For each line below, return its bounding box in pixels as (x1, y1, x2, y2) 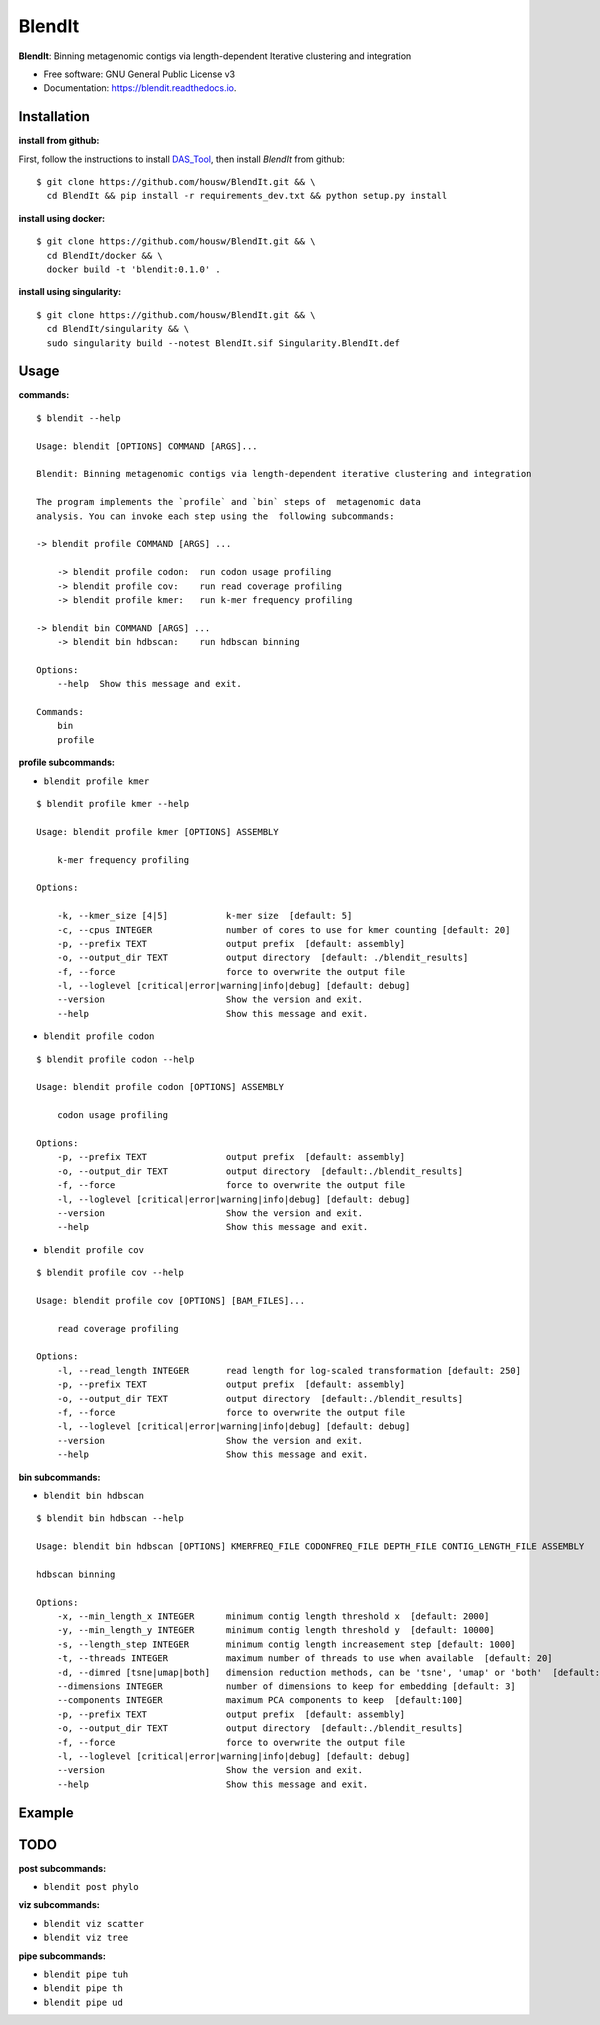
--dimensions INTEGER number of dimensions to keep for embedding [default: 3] (56, 1681, 517, 1692)
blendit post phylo (43, 1881, 139, 1893)
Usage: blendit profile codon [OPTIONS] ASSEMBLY (36, 1081, 285, 1093)
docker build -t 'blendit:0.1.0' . (46, 263, 222, 275)
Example (18, 1804, 74, 1821)
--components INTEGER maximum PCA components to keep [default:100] (56, 1695, 464, 1706)
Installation (18, 108, 90, 125)
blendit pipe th (43, 1983, 124, 1994)
